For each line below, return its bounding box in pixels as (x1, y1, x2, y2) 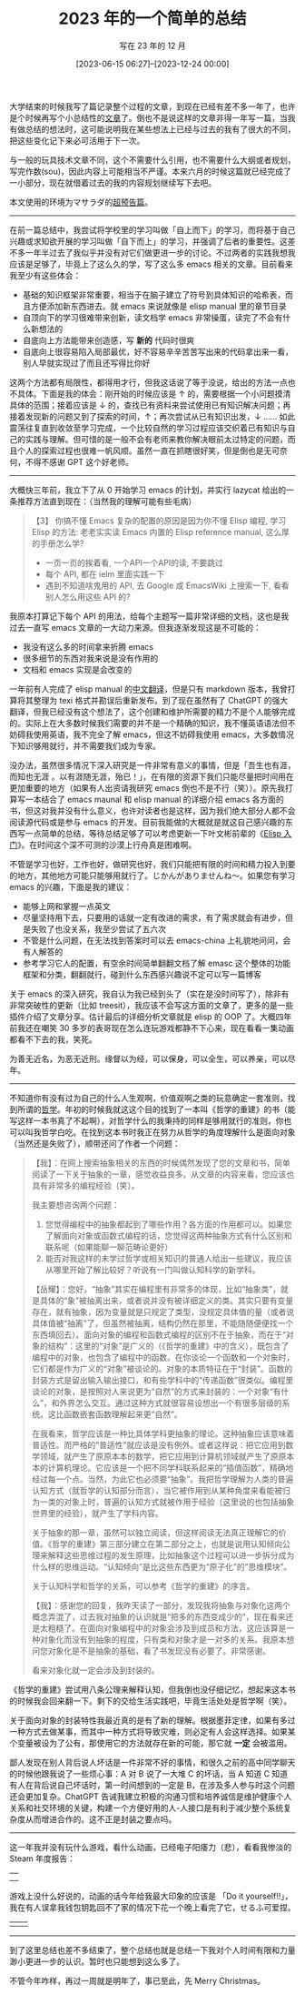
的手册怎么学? (31, 538, 84, 549)
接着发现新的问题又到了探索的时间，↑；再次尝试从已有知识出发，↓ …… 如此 (9, 410, 296, 421)
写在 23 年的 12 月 (119, 40, 186, 51)
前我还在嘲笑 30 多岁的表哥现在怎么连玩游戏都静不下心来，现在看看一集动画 (9, 1022, 295, 1033)
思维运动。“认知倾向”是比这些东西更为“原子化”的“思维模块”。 (63, 1561, 292, 1572)
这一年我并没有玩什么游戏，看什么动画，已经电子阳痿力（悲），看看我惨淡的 (9, 1841, 292, 1852)
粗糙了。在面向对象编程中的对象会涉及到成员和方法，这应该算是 (47, 1622, 287, 1634)
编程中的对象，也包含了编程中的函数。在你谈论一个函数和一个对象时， (31, 1352, 295, 1362)
